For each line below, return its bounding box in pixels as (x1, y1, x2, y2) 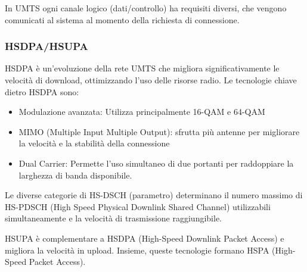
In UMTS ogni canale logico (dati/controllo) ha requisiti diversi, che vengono (5, 2, 287, 14)
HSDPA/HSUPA (5, 39, 88, 54)
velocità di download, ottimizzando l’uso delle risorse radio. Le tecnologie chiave (5, 74, 297, 86)
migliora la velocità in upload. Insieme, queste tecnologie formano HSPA (5, 243, 269, 256)
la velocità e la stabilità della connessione (18, 137, 170, 149)
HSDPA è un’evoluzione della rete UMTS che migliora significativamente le (5, 62, 280, 74)
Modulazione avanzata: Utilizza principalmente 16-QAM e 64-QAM (18, 105, 265, 118)
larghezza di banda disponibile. (18, 168, 132, 181)
